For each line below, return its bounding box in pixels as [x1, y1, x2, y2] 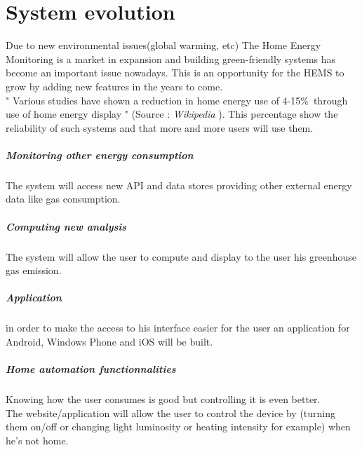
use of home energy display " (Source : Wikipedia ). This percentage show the [6, 107, 338, 121]
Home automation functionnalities [6, 362, 176, 376]
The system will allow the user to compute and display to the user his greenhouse [6, 249, 356, 264]
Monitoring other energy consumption [6, 147, 194, 162]
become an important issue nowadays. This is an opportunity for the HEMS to [6, 65, 344, 80]
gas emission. [6, 263, 62, 278]
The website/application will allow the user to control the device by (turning [6, 405, 336, 420]
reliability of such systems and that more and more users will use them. [6, 120, 314, 135]
